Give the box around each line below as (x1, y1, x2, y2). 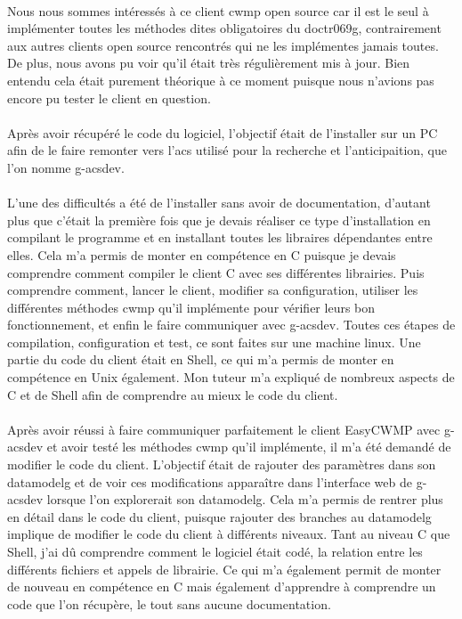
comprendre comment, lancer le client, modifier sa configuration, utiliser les (7, 281, 418, 299)
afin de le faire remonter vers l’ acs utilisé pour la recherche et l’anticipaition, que (7, 141, 448, 159)
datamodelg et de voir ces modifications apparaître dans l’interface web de (7, 472, 412, 491)
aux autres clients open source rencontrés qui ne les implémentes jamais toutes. (7, 36, 439, 54)
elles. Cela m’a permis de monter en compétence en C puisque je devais (7, 245, 396, 264)
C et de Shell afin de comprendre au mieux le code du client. (7, 385, 338, 403)
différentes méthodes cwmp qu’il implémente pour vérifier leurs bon (7, 297, 376, 316)
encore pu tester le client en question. (7, 88, 211, 107)
